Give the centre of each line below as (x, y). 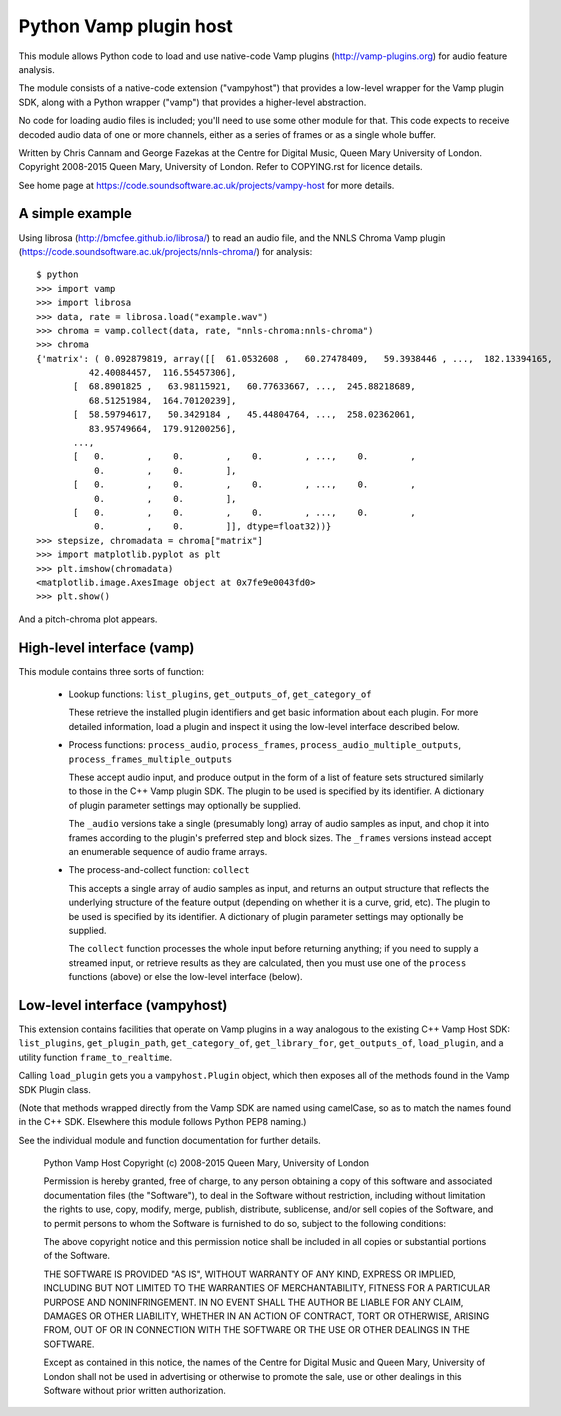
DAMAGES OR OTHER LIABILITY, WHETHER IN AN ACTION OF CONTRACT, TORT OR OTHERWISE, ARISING (266, 1316)
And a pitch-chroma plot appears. (88, 619)
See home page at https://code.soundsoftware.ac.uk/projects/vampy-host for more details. (206, 185)
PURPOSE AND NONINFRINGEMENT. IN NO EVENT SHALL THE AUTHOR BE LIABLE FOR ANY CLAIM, (253, 1302)
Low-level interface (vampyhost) (123, 1005)
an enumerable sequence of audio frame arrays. (168, 851)
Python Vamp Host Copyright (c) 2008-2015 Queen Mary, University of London (206, 1163)
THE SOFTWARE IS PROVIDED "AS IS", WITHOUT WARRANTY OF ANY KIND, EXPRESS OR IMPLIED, (250, 1274)
